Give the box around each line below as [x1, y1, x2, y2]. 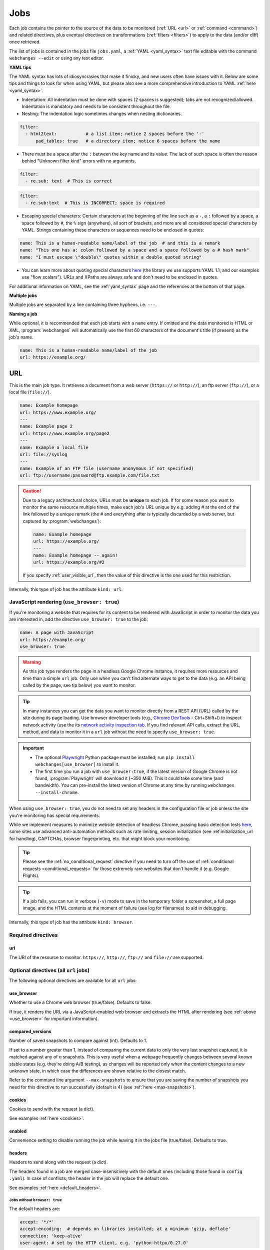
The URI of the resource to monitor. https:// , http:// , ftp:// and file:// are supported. [9, 954, 204, 960]
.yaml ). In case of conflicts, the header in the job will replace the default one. [9, 1175, 169, 1181]
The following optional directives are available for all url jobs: [9, 977, 137, 983]
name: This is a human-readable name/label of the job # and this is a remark [19, 240, 220, 246]
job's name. [9, 334, 33, 340]
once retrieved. [9, 39, 41, 45]
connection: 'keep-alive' [19, 1233, 83, 1238]
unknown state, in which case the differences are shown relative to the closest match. [9, 1068, 186, 1074]
